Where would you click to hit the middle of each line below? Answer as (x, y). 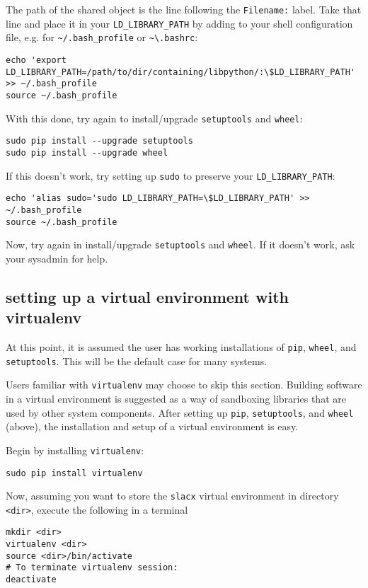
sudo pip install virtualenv (74, 473)
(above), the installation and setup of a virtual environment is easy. (152, 426)
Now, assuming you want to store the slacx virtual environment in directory (172, 496)
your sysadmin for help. (57, 258)
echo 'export (36, 60)
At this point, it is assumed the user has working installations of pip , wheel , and (181, 347)
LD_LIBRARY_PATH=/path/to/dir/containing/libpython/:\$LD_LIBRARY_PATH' (180, 72)
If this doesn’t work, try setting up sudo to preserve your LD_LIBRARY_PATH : (171, 175)
